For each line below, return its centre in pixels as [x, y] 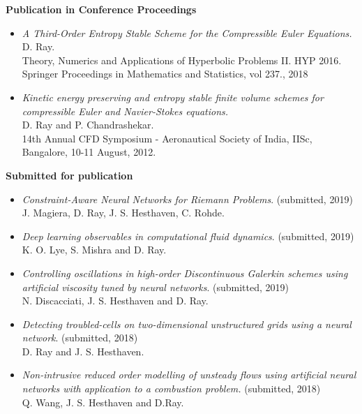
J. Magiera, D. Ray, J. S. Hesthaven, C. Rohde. [123, 213]
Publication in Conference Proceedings [101, 9]
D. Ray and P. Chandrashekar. [88, 125]
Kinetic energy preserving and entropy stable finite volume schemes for [173, 97]
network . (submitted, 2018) [80, 338]
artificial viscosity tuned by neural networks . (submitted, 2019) [155, 287]
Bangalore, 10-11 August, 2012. [89, 152]
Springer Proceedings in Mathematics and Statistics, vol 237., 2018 [165, 74]
